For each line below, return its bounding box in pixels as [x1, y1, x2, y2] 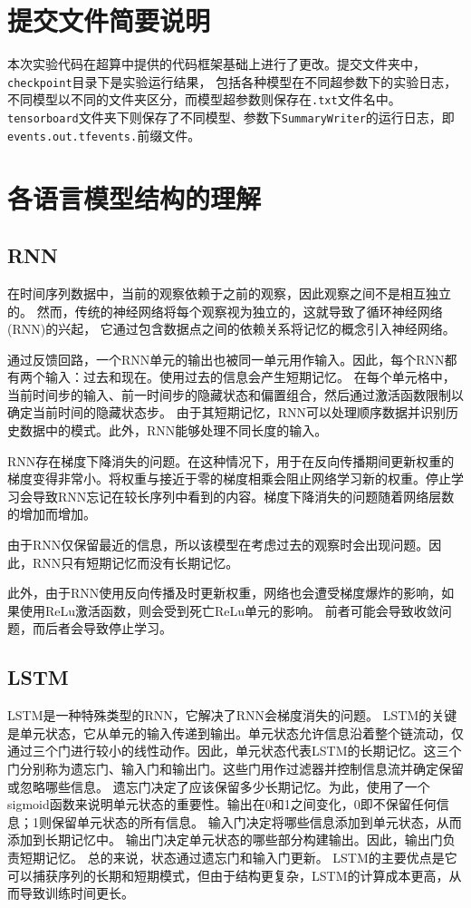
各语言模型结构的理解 [7, 179, 262, 216]
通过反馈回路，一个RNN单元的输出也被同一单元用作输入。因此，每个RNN [7, 349, 445, 368]
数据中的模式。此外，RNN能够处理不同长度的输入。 [19, 421, 328, 440]
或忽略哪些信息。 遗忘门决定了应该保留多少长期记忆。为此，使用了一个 [7, 776, 430, 796]
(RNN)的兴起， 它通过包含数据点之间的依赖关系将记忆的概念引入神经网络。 [7, 319, 456, 338]
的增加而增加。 [7, 504, 96, 523]
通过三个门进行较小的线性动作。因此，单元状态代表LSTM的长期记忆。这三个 [7, 741, 462, 760]
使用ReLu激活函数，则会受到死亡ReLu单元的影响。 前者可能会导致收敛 [19, 600, 439, 620]
